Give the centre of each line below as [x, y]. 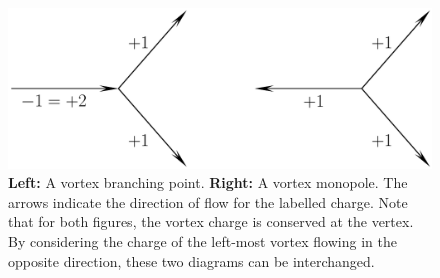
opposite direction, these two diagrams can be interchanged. [191, 260]
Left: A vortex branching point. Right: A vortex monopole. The [208, 182]
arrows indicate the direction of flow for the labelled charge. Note [208, 201]
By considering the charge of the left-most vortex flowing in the [202, 241]
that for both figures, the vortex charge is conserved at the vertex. [211, 221]
